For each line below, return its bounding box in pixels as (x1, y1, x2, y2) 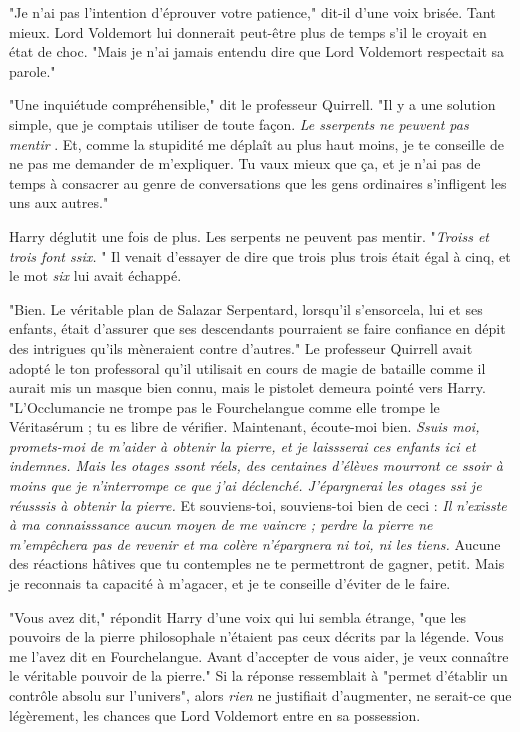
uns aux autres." (9, 192, 109, 213)
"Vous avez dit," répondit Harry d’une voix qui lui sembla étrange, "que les (9, 606, 467, 627)
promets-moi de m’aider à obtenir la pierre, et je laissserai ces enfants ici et (9, 435, 476, 456)
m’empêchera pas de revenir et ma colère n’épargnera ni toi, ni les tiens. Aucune (9, 533, 501, 554)
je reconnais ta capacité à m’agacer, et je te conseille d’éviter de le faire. (9, 573, 451, 594)
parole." (9, 60, 56, 81)
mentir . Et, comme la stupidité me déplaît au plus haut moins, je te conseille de (9, 133, 504, 154)
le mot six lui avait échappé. (9, 265, 182, 286)
